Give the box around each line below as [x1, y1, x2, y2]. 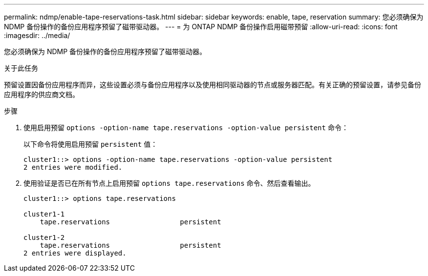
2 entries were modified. [23, 163, 123, 171]
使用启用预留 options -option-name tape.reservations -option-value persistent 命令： [23, 123, 348, 132]
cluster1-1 [23, 210, 65, 218]
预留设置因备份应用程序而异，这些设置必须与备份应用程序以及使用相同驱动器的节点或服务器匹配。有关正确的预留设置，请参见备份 [4, 80, 421, 89]
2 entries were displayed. [23, 249, 127, 257]
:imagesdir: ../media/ [4, 31, 70, 39]
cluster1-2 [23, 234, 65, 241]
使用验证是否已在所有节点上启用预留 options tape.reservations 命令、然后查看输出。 [23, 179, 315, 187]
